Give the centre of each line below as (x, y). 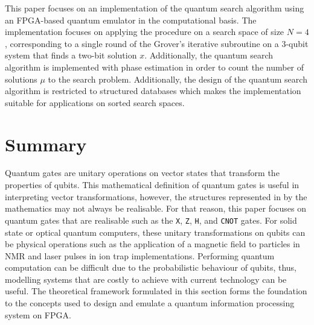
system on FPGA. (38, 314)
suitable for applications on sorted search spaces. (95, 102)
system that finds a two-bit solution (71, 55)
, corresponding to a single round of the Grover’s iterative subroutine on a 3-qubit (157, 43)
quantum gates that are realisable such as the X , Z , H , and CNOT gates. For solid (151, 220)
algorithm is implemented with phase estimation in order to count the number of (155, 67)
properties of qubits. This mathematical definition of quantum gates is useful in (152, 185)
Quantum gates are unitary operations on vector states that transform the (142, 173)
